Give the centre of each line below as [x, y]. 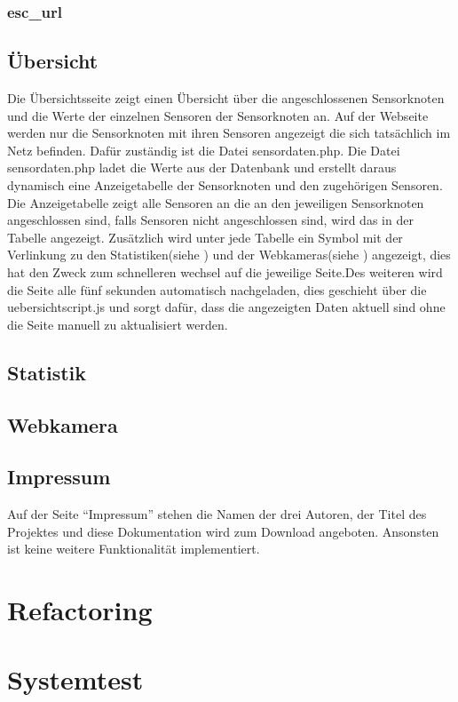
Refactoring [80, 610]
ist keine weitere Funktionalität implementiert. [134, 549]
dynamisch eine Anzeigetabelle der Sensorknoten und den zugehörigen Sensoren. [225, 185]
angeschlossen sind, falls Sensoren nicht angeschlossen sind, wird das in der [210, 220]
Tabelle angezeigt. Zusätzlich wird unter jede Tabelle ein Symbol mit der [205, 237]
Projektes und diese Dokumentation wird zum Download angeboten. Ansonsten [223, 531]
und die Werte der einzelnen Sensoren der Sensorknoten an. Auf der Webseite [218, 115]
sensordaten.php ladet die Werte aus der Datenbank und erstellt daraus [202, 168]
